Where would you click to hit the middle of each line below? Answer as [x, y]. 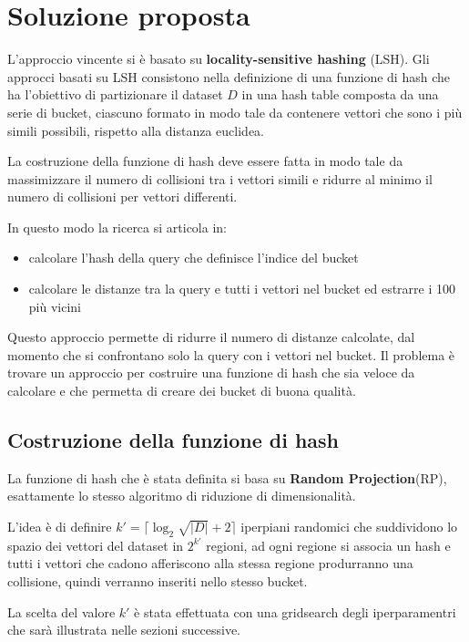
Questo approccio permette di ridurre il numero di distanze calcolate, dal [211, 337]
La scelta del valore [61, 611]
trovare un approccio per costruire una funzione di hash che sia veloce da [211, 373]
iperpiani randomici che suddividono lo [349, 527]
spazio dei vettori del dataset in [96, 545]
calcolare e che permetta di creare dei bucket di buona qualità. [182, 391]
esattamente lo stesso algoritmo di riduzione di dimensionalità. [182, 496]
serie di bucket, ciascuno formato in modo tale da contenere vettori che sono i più [235, 112]
